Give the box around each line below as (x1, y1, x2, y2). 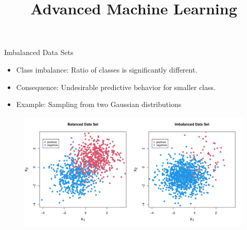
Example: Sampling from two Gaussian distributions (16, 99, 182, 110)
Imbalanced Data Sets (4, 47, 74, 58)
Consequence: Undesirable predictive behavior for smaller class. (16, 81, 216, 92)
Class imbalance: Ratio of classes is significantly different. (16, 64, 198, 75)
